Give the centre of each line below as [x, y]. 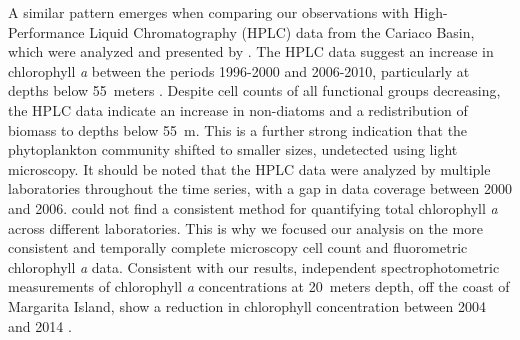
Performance [46, 31]
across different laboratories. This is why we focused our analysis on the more [245, 227]
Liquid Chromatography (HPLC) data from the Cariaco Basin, [282, 31]
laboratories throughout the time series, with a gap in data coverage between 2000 [260, 188]
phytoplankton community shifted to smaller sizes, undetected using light [233, 149]
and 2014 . [40, 325]
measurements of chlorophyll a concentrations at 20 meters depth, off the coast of [259, 286]
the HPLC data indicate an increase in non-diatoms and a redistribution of [238, 109]
